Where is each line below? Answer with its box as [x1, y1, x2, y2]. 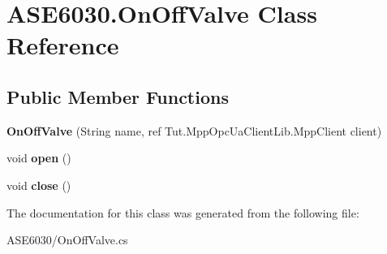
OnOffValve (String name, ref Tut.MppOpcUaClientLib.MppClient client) [6, 122, 382, 139]
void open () [6, 149, 71, 166]
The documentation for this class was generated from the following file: [6, 204, 359, 221]
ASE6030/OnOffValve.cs [6, 231, 128, 248]
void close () [6, 176, 71, 193]
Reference [6, 28, 119, 62]
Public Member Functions [6, 84, 229, 109]
